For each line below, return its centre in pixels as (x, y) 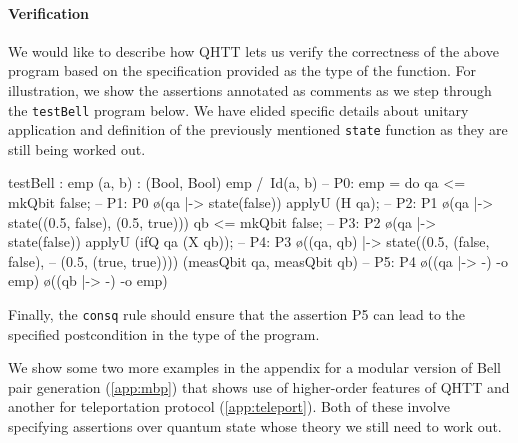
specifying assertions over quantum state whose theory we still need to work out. (255, 426)
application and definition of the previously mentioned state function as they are (258, 129)
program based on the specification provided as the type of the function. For (242, 70)
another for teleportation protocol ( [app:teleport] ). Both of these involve (229, 406)
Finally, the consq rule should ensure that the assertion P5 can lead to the (237, 314)
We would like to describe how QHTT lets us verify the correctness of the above (253, 50)
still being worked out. (77, 148)
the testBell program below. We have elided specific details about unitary (238, 109)
